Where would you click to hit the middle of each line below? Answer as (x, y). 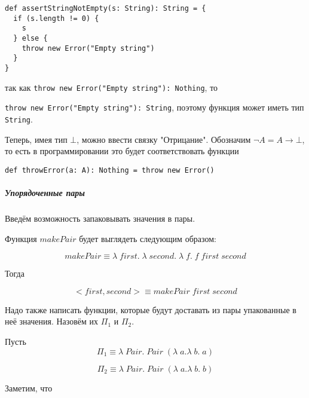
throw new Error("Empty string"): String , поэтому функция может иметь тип (154, 107)
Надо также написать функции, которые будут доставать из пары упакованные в (151, 309)
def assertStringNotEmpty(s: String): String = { (105, 8)
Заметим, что (29, 388)
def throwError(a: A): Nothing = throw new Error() (110, 170)
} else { (30, 38)
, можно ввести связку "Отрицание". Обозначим (164, 139)
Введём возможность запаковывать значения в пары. (100, 218)
